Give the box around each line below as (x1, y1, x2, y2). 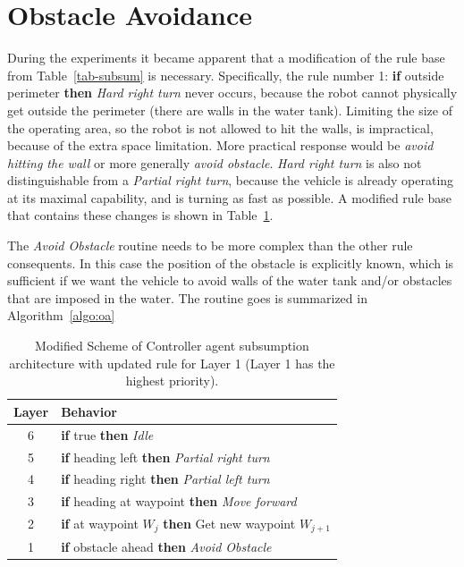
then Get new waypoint (163, 514, 296, 533)
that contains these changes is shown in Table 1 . (7, 206, 274, 224)
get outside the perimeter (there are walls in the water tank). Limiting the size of (7, 100, 452, 119)
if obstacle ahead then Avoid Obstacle (61, 537, 272, 555)
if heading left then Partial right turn (61, 447, 270, 466)
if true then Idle (61, 425, 154, 444)
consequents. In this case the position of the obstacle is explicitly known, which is (7, 253, 454, 272)
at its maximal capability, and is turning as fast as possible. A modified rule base (7, 188, 451, 207)
